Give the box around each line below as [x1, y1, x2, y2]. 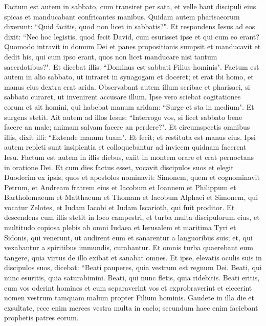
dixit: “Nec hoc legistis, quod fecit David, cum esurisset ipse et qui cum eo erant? [4, 31, 259, 42]
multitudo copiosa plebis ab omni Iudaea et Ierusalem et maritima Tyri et [4, 222, 236, 233]
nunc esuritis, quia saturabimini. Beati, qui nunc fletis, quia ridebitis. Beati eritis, [4, 272, 260, 283]
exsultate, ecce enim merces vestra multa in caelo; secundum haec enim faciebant [4, 302, 258, 313]
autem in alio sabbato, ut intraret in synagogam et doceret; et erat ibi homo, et [4, 71, 254, 82]
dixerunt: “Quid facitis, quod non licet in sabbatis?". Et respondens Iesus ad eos [4, 21, 255, 32]
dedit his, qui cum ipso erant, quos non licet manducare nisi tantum [4, 51, 217, 62]
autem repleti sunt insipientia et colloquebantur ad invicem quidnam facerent [4, 141, 247, 152]
